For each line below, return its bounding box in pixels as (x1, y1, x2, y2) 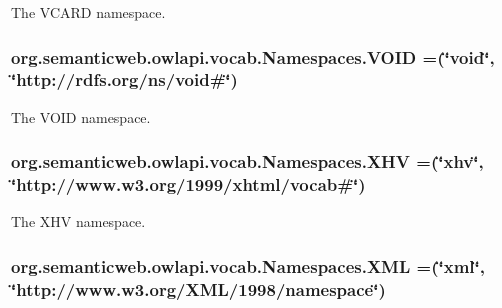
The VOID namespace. (11, 106, 151, 127)
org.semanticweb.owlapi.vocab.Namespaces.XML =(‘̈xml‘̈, (11, 253, 485, 278)
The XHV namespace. (11, 211, 146, 232)
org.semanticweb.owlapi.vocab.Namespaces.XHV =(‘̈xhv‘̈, (11, 149, 484, 174)
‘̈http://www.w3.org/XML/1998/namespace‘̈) (11, 276, 386, 301)
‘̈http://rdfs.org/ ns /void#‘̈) (11, 67, 238, 92)
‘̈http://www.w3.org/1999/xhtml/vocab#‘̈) (11, 172, 366, 197)
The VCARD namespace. (11, 2, 166, 22)
